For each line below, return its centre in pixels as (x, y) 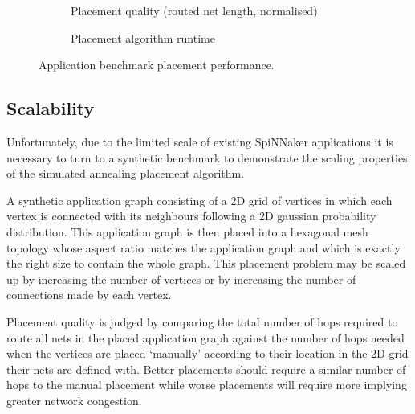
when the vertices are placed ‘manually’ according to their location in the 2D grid (207, 353)
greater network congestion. (74, 400)
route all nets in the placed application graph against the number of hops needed (205, 337)
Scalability (51, 108)
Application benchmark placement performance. (157, 65)
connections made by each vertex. (89, 295)
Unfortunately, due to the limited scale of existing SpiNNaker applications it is (200, 141)
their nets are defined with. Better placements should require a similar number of (206, 369)
